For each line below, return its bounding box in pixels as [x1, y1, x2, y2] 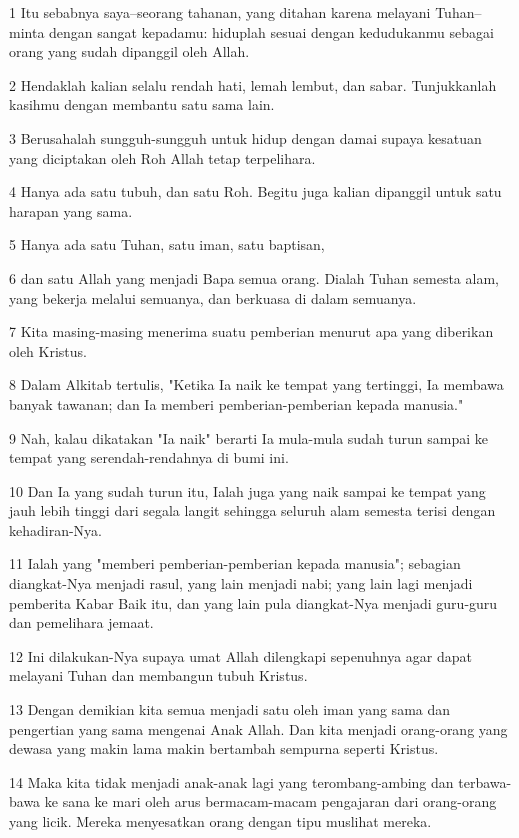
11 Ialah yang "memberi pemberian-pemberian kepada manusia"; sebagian [9, 553, 461, 574]
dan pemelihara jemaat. [9, 612, 154, 633]
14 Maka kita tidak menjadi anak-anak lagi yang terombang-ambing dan [9, 771, 454, 792]
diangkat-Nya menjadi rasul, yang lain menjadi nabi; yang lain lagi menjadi [9, 573, 473, 594]
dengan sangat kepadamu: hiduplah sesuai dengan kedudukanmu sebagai [49, 21, 494, 42]
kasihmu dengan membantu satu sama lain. [9, 94, 275, 115]
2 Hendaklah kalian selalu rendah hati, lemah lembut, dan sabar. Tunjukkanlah [9, 74, 497, 95]
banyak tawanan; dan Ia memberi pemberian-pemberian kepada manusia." [9, 393, 464, 414]
